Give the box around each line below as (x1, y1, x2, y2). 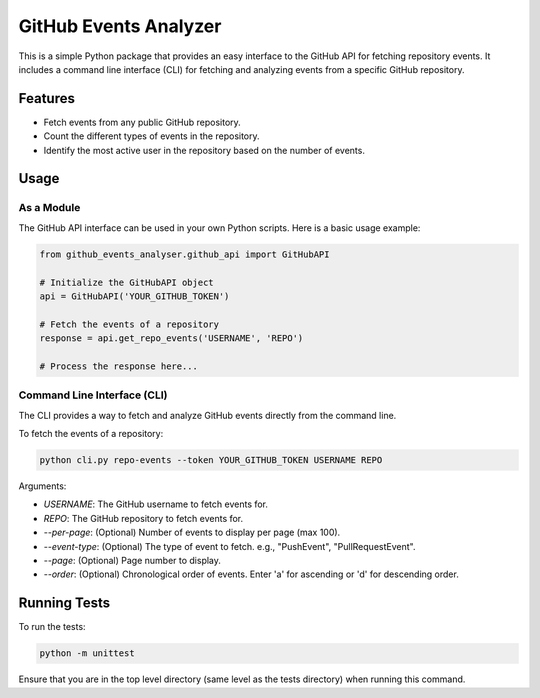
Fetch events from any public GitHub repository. (43, 116, 242, 128)
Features (18, 90, 75, 107)
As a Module (18, 201, 81, 215)
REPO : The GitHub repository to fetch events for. (43, 512, 244, 524)
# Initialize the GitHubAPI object (39, 276, 214, 288)
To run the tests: (18, 621, 86, 633)
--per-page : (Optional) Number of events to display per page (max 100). (43, 526, 341, 539)
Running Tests (18, 595, 110, 612)
